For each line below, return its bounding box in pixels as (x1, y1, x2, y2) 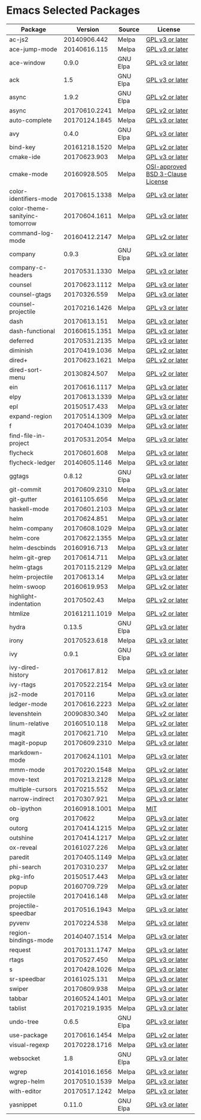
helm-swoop (9, 582, 46, 591)
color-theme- (9, 204, 50, 212)
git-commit (9, 485, 42, 493)
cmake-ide (9, 152, 41, 161)
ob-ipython (9, 804, 42, 813)
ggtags (9, 472, 29, 480)
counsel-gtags (9, 290, 52, 298)
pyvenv (9, 918, 30, 927)
